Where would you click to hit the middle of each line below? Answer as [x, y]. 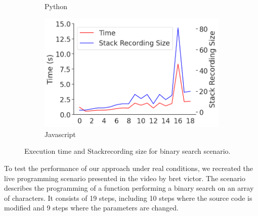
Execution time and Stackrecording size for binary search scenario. [127, 151]
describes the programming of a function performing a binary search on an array [129, 188]
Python [56, 6]
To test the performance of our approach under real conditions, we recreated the [129, 168]
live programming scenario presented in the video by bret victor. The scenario [125, 178]
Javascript [60, 134]
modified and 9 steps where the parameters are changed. [91, 208]
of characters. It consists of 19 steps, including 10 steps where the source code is [128, 198]
